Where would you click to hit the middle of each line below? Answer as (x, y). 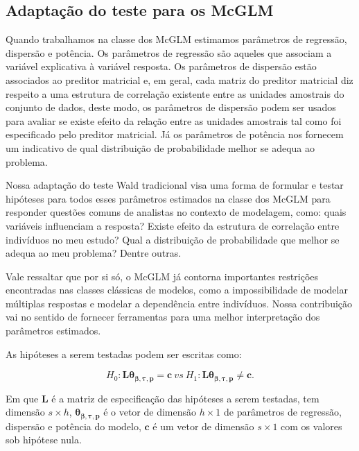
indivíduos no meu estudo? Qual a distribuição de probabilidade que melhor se (173, 239)
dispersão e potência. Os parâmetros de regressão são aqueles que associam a (169, 52)
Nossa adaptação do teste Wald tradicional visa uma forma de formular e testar (175, 185)
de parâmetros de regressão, (282, 412)
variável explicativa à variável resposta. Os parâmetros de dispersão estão (161, 66)
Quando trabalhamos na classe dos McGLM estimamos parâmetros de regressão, (176, 39)
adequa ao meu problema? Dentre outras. (94, 253)
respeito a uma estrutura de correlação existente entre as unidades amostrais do (175, 93)
